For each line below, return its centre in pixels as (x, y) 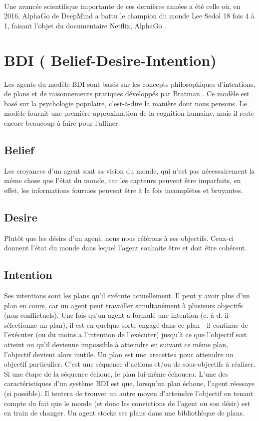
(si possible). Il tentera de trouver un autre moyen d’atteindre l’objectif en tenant (129, 393)
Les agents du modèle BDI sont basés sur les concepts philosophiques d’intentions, (130, 84)
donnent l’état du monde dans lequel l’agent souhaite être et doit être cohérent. (126, 248)
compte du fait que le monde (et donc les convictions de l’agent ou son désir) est (127, 403)
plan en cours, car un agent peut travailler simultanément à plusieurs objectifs (124, 305)
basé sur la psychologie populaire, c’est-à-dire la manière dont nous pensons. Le (126, 103)
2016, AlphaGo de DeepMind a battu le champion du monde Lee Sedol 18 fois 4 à (129, 16)
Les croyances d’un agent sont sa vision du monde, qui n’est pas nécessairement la (129, 170)
